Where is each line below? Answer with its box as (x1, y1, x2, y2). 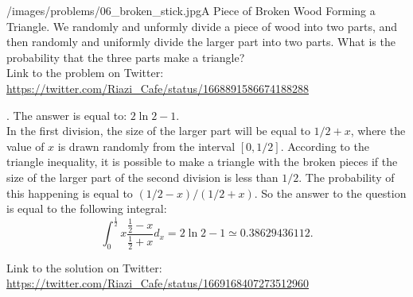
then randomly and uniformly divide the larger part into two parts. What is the (6, 33, 395, 50)
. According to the (280, 137, 369, 154)
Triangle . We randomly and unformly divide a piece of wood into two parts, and (6, 17, 398, 34)
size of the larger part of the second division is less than (6, 168, 279, 185)
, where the (350, 122, 406, 139)
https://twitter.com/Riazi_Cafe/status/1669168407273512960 (6, 275, 310, 291)
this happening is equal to (6, 184, 133, 201)
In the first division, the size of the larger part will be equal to (6, 122, 310, 139)
